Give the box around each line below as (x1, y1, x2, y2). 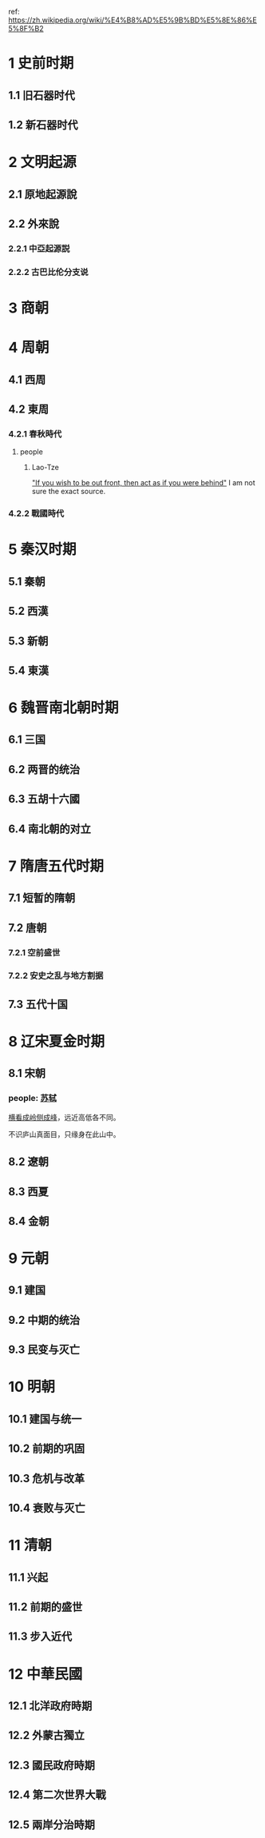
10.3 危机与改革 (8, 1471, 85, 1485)
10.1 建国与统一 (8, 1412, 82, 1425)
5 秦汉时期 (8, 540, 77, 559)
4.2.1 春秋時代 (8, 428, 62, 439)
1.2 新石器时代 (8, 118, 78, 131)
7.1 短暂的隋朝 (8, 891, 76, 905)
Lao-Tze (31, 463, 60, 472)
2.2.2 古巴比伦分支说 (8, 266, 89, 277)
